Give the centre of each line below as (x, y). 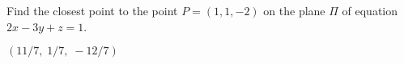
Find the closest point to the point (92, 10)
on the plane (294, 10)
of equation (370, 10)
